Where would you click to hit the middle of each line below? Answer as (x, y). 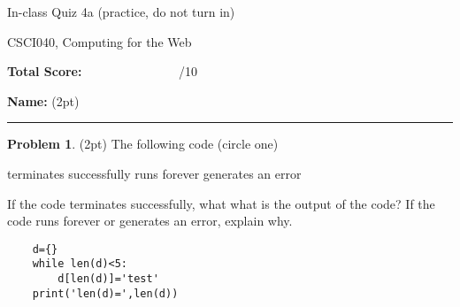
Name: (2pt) (43, 100)
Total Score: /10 (103, 71)
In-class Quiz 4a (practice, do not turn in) (121, 12)
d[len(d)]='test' (108, 279)
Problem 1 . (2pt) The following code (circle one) (143, 144)
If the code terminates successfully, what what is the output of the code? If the (221, 203)
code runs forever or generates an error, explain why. (150, 221)
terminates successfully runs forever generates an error (154, 173)
